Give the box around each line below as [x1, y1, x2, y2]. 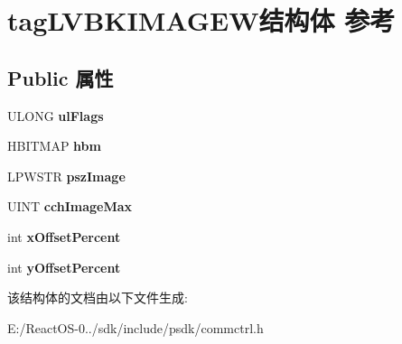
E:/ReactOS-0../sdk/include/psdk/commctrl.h [7, 318, 264, 337]
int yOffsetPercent [7, 257, 121, 276]
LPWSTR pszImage [7, 166, 126, 185]
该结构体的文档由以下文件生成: [7, 288, 188, 307]
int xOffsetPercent [7, 227, 121, 246]
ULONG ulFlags [7, 106, 104, 125]
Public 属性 [7, 63, 114, 91]
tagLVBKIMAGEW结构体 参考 [7, 2, 396, 39]
